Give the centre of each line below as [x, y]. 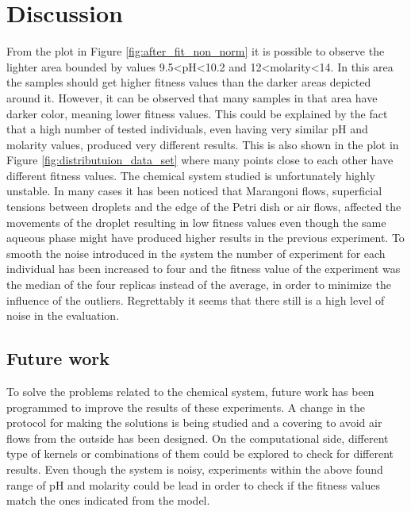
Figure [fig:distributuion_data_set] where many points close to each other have [200, 160]
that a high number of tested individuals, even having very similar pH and [187, 129]
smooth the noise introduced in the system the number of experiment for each [196, 253]
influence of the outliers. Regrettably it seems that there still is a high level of [196, 300]
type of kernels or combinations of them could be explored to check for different [200, 453]
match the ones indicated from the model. [108, 500]
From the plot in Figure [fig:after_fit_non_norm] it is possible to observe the [196, 51]
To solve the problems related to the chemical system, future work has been [190, 392]
